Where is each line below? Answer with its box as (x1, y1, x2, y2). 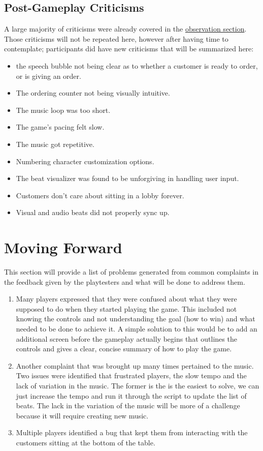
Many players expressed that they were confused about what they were (16, 293, 237, 304)
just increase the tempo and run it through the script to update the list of (16, 390, 247, 401)
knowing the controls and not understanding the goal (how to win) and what (16, 313, 255, 324)
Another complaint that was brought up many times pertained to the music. (16, 360, 254, 371)
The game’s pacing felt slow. (16, 122, 105, 132)
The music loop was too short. (16, 104, 111, 115)
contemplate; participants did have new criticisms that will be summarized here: (4, 43, 254, 54)
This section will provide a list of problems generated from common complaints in (4, 266, 259, 277)
